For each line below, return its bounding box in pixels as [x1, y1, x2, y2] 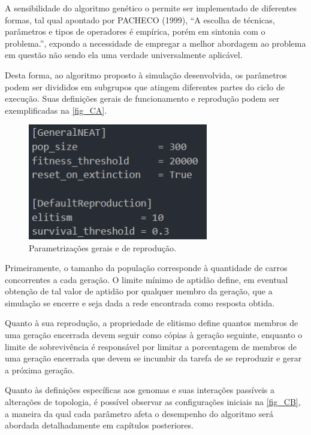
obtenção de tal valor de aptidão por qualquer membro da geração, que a [5, 285, 273, 297]
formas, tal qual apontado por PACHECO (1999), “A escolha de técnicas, [5, 13, 275, 26]
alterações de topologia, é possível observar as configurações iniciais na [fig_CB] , [5, 396, 301, 408]
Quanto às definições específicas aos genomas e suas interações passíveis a [5, 384, 275, 396]
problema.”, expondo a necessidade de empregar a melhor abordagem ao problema [5, 36, 306, 49]
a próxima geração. [5, 363, 74, 376]
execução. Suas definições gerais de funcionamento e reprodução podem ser [5, 92, 280, 105]
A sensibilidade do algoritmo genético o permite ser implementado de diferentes [5, 2, 297, 14]
